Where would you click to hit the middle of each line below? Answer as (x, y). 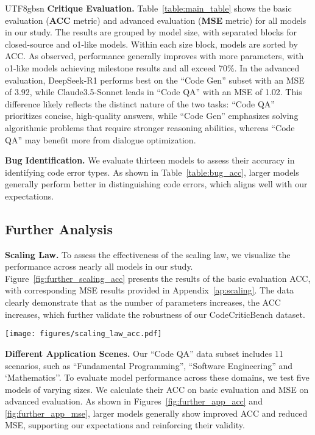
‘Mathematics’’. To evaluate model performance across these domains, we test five (157, 377)
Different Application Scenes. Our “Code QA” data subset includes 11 (144, 353)
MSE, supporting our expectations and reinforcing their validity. (125, 425)
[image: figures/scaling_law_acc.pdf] (83, 334)
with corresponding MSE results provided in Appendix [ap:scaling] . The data (150, 290)
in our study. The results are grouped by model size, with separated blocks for (151, 32)
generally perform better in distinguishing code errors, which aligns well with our (156, 184)
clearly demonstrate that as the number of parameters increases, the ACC (143, 302)
